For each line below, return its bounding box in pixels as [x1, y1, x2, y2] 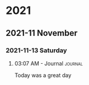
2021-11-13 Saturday [5, 46, 67, 55]
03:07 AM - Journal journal [14, 59, 83, 67]
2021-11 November [5, 28, 78, 38]
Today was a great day [14, 71, 72, 79]
